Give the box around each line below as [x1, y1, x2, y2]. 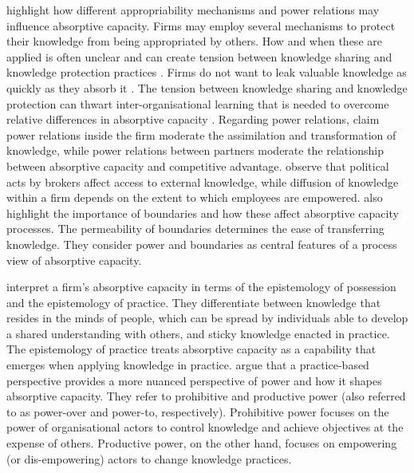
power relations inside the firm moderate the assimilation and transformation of [6, 126, 396, 143]
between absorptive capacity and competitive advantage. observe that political [6, 157, 389, 174]
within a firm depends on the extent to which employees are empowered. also [6, 189, 383, 206]
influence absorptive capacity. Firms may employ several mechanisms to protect [6, 17, 396, 34]
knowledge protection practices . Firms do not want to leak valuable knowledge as [6, 64, 407, 81]
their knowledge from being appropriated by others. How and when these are [6, 33, 382, 49]
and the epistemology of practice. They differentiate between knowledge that [6, 294, 381, 310]
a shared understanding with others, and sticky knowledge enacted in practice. [6, 325, 390, 341]
